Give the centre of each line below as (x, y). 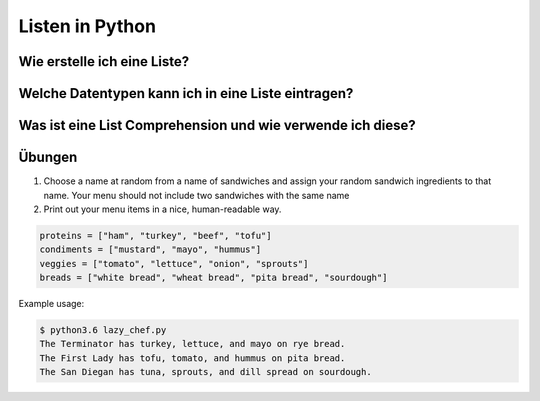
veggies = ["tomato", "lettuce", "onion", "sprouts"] (174, 263)
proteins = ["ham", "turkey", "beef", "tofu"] (155, 235)
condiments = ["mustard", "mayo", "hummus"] (150, 249)
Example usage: (51, 304)
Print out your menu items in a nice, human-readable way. (162, 209)
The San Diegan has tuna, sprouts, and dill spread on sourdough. (205, 372)
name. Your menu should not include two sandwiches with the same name (196, 195)
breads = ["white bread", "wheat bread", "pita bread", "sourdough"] (213, 278)
